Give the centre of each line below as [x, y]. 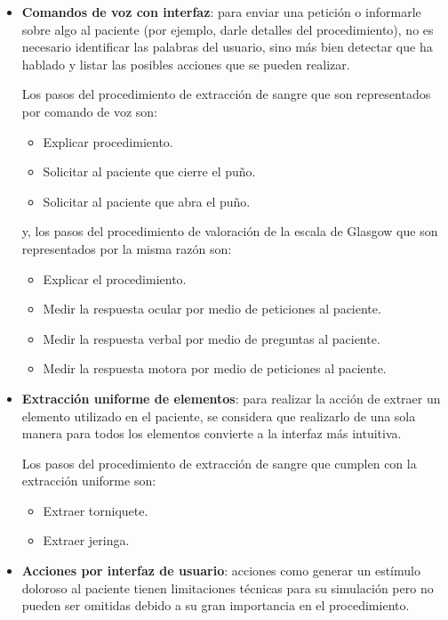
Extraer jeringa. [86, 540]
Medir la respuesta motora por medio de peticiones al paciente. [215, 368]
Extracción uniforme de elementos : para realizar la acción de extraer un [231, 398]
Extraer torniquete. [96, 510]
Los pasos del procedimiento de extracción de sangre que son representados [226, 94]
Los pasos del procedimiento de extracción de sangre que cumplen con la [219, 463]
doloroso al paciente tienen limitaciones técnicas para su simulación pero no [228, 587]
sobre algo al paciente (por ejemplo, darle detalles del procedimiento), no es [228, 29]
